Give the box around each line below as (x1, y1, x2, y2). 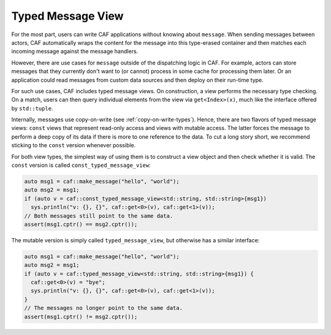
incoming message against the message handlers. (11, 48, 139, 55)
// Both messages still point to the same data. (24, 212, 173, 219)
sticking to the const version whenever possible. (11, 142, 136, 149)
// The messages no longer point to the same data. (24, 304, 183, 312)
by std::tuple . (11, 104, 53, 112)
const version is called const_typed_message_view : (11, 161, 151, 169)
